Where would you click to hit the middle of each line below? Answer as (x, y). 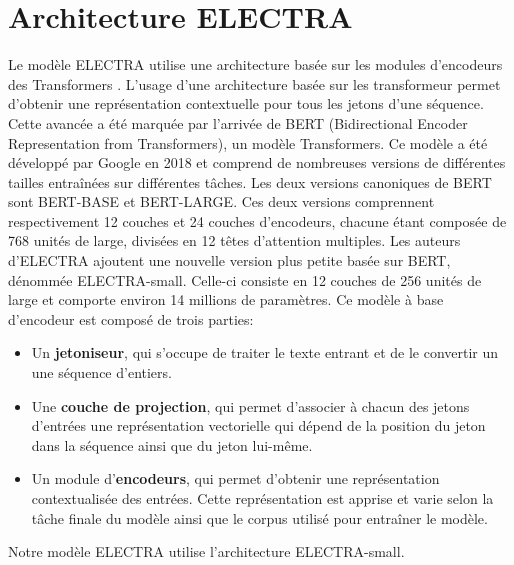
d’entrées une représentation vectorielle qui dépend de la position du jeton (258, 425)
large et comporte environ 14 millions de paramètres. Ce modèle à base (226, 299)
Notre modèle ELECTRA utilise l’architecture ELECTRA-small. (206, 551)
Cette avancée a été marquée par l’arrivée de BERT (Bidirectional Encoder (238, 122)
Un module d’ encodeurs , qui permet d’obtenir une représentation (235, 478)
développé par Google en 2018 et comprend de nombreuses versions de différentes (257, 162)
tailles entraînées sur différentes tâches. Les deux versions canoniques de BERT (250, 181)
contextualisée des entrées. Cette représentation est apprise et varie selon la (262, 498)
